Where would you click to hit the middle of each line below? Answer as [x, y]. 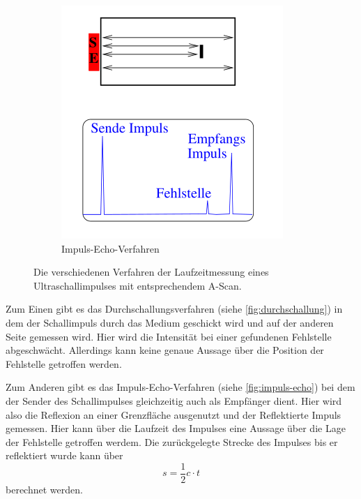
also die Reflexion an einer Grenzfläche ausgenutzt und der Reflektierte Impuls [174, 414]
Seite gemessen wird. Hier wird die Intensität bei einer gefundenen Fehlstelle [169, 336]
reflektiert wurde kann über [64, 455]
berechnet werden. [44, 489]
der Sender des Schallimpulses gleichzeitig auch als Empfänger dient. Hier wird [174, 400]
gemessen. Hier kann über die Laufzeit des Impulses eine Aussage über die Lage [176, 428]
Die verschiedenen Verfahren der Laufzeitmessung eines [151, 272]
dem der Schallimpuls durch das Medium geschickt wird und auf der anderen [170, 322]
